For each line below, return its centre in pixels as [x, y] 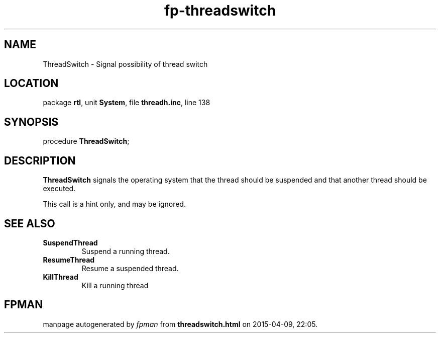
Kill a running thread [115, 285]
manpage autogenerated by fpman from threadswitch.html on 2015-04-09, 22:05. [180, 324]
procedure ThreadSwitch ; [86, 141]
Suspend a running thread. [126, 251]
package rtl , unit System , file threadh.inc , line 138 [127, 103]
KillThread [61, 277]
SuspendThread [70, 242]
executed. [59, 189]
